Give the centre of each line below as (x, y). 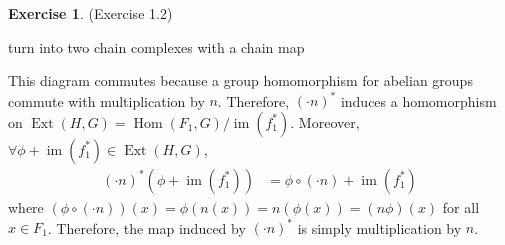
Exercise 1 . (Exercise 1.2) (90, 13)
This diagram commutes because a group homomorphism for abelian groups (240, 80)
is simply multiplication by (379, 227)
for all (461, 206)
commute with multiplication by (106, 100)
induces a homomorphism (418, 100)
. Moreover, (325, 121)
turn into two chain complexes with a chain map (156, 46)
